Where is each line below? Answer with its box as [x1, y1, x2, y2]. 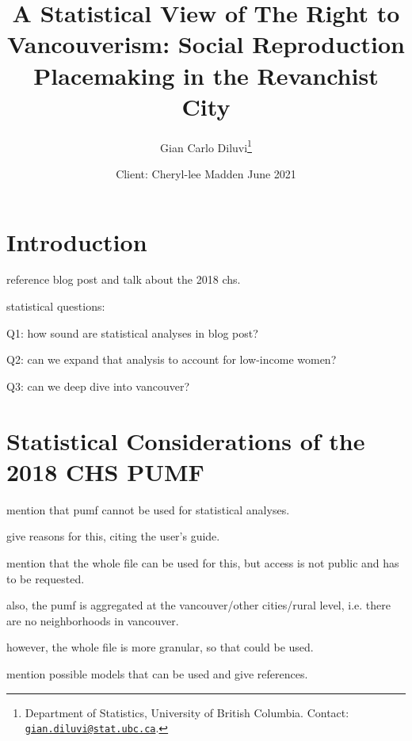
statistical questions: [6, 298, 105, 315]
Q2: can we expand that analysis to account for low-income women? [6, 351, 337, 368]
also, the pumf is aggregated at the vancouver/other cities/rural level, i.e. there [6, 597, 391, 613]
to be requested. [6, 570, 85, 586]
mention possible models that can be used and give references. [6, 665, 308, 682]
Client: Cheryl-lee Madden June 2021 [116, 165, 296, 181]
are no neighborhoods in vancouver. [6, 612, 179, 628]
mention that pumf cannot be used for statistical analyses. [6, 501, 290, 518]
